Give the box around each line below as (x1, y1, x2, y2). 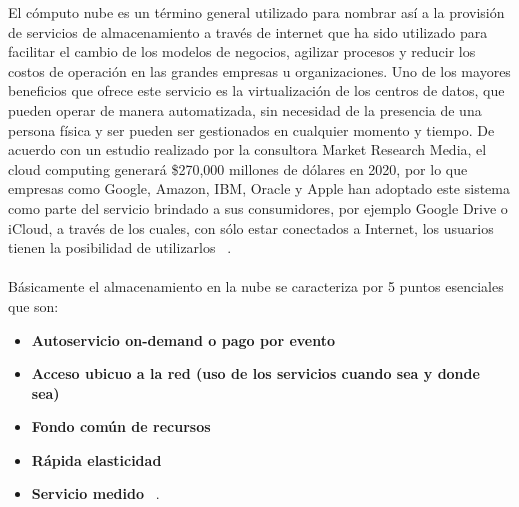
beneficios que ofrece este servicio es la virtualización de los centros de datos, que (8, 80, 505, 101)
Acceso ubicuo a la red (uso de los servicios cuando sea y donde (31, 363, 480, 384)
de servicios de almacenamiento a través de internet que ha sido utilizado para (8, 21, 488, 42)
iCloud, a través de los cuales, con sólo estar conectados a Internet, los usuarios (8, 217, 494, 238)
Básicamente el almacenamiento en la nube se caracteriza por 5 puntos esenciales (8, 276, 504, 297)
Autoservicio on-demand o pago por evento (31, 329, 336, 350)
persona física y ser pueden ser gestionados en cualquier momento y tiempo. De (8, 119, 495, 140)
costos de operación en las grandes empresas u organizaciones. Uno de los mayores (8, 60, 511, 81)
